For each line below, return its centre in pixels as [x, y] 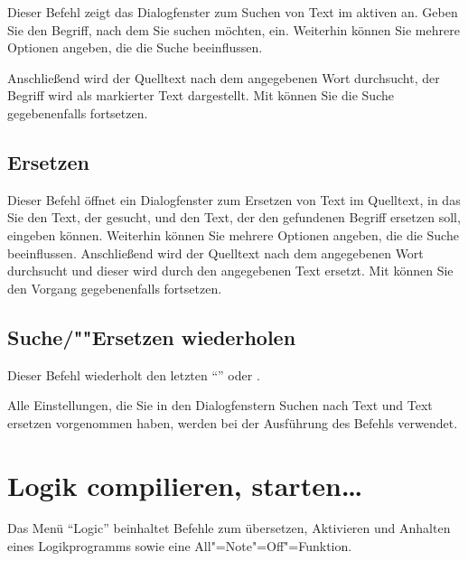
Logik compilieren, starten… [185, 485]
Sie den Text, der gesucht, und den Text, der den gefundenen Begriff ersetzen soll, [234, 217]
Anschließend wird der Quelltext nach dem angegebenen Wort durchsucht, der [224, 77]
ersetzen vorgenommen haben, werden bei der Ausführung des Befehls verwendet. [233, 422]
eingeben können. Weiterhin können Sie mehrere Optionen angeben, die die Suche [233, 234]
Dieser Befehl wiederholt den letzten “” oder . [134, 374]
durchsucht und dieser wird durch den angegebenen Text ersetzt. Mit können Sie [230, 271]
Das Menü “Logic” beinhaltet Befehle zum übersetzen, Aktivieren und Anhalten [229, 528]
